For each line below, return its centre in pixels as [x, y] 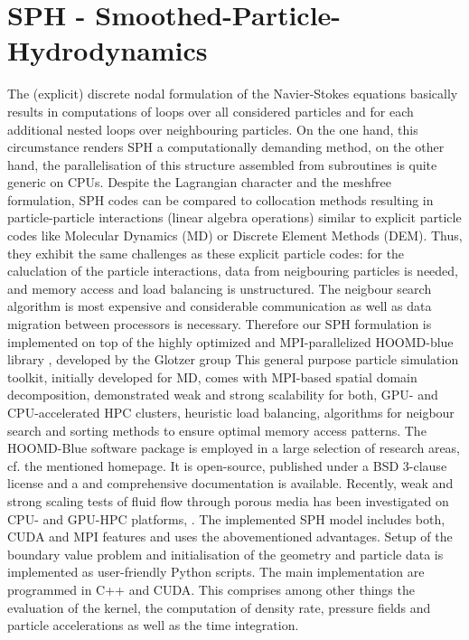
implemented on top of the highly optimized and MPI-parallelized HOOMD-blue [230, 341]
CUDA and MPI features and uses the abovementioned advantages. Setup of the [230, 536]
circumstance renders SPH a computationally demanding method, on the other [226, 147]
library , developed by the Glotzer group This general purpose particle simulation [233, 359]
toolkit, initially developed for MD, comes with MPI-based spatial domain [212, 376]
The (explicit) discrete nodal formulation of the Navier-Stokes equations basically [233, 94]
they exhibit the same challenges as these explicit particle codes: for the [206, 253]
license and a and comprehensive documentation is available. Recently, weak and [230, 483]
